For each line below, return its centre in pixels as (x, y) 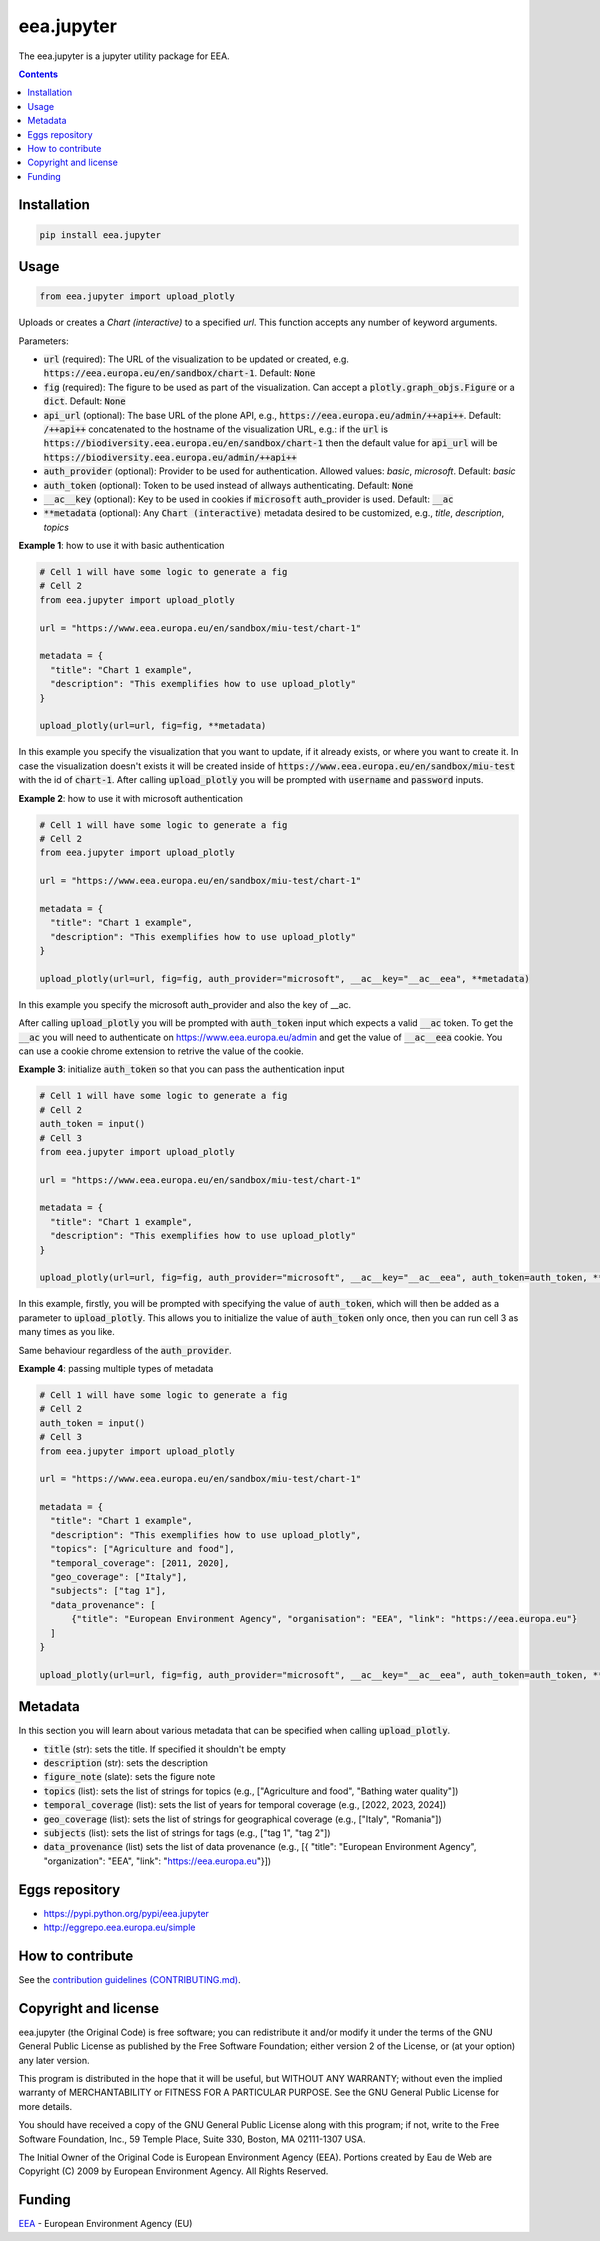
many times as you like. (66, 1332)
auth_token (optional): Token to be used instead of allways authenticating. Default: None (228, 485)
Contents (38, 74)
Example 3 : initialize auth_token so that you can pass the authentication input (181, 1069)
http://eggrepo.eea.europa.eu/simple (119, 1927)
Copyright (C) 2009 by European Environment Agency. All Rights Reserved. (173, 2171)
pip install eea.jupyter (100, 234)
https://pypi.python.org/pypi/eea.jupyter (126, 1913)
